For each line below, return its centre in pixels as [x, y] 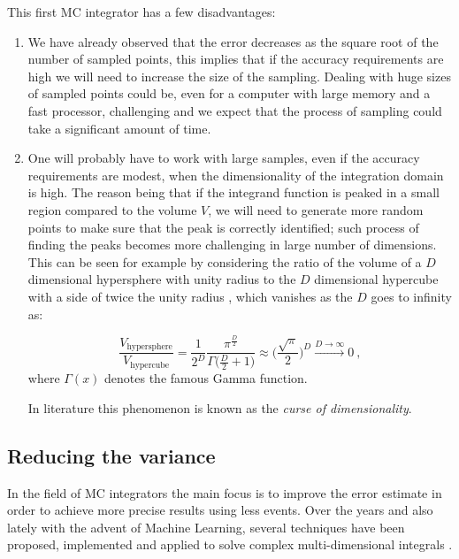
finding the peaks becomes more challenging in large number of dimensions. [232, 245]
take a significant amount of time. [119, 128]
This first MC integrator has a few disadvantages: [142, 11]
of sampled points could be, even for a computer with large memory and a [229, 93]
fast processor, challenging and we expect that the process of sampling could [235, 110]
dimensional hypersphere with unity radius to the [162, 279]
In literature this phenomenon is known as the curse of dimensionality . [220, 407]
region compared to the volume [112, 209]
